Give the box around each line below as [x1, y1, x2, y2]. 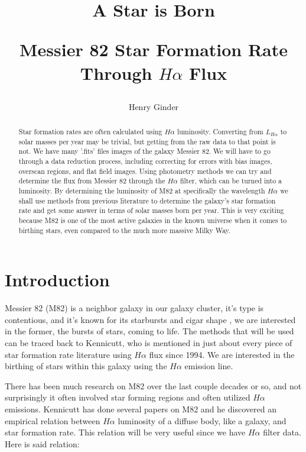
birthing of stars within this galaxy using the [5, 360, 167, 372]
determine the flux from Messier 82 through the [18, 176, 165, 186]
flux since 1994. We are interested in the [149, 348, 295, 360]
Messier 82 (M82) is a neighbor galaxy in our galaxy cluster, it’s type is [5, 302, 264, 314]
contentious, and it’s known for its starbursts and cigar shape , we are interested [5, 313, 296, 325]
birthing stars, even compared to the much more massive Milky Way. [18, 225, 231, 235]
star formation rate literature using [5, 348, 132, 360]
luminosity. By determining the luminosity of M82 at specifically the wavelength [18, 186, 265, 196]
